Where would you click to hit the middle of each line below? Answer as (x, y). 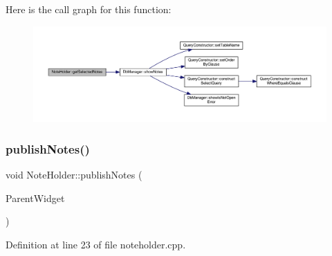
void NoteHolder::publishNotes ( (74, 175)
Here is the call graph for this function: (89, 9)
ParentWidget (35, 198)
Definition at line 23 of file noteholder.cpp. (96, 244)
